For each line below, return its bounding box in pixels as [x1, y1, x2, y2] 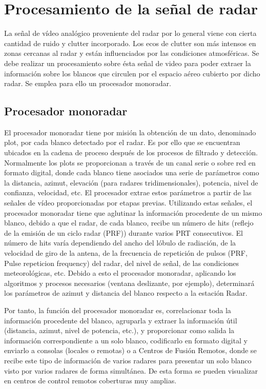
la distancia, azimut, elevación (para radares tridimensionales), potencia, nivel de [4, 177, 258, 188]
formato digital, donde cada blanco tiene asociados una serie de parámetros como [4, 167, 259, 178]
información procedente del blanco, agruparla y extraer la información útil [4, 315, 237, 325]
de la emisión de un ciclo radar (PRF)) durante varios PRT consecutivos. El [4, 227, 243, 238]
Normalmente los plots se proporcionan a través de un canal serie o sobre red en [4, 157, 256, 168]
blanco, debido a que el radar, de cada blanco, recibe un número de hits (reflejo [4, 217, 254, 228]
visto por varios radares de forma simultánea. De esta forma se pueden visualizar [4, 365, 258, 376]
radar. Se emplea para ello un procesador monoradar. [4, 78, 171, 89]
